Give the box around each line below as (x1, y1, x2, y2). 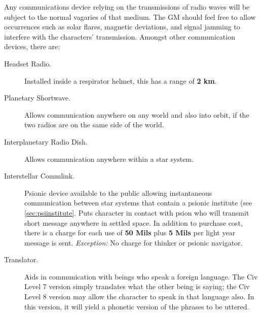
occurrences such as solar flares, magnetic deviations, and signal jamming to (4, 21, 240, 32)
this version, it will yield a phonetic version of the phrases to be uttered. (24, 301, 249, 311)
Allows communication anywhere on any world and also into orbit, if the (24, 109, 249, 120)
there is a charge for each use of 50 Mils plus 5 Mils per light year (24, 227, 236, 238)
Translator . (4, 254, 39, 265)
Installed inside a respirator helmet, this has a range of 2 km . (24, 75, 217, 86)
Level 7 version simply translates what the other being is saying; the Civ (24, 281, 250, 292)
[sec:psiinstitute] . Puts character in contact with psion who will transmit (24, 207, 249, 218)
